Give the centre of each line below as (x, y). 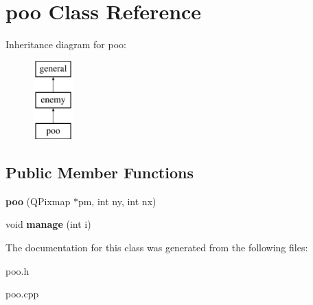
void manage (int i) (48, 224)
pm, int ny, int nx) (117, 201)
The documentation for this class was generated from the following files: (157, 248)
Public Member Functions (100, 172)
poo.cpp (22, 294)
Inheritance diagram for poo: (66, 44)
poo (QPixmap (38, 201)
